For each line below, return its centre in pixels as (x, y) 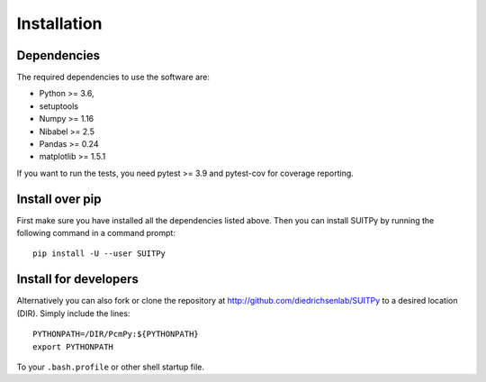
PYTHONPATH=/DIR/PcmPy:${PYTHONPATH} (116, 334)
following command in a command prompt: (96, 233)
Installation (59, 23)
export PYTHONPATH (73, 346)
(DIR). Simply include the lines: (73, 313)
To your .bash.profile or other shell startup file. (110, 367)
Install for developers (78, 279)
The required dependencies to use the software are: (113, 77)
